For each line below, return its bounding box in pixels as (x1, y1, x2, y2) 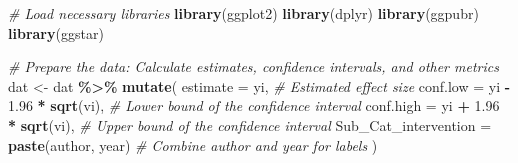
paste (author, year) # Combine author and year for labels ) (8, 134, 378, 155)
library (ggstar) (8, 22, 104, 43)
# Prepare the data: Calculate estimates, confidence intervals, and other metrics (8, 56, 499, 77)
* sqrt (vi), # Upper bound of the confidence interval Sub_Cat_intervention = (8, 114, 492, 135)
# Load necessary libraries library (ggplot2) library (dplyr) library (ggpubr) (8, 3, 479, 23)
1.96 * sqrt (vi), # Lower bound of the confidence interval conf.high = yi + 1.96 (8, 95, 500, 116)
